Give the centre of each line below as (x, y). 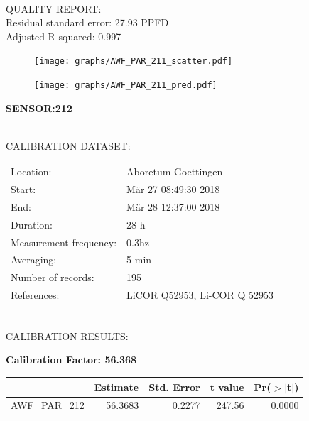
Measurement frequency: (64, 242)
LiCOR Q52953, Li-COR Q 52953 (200, 295)
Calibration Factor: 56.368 (71, 360)
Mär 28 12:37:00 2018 (173, 206)
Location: (31, 171)
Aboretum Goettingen (175, 171)
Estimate (116, 387)
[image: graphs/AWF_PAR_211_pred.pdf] (126, 86)
